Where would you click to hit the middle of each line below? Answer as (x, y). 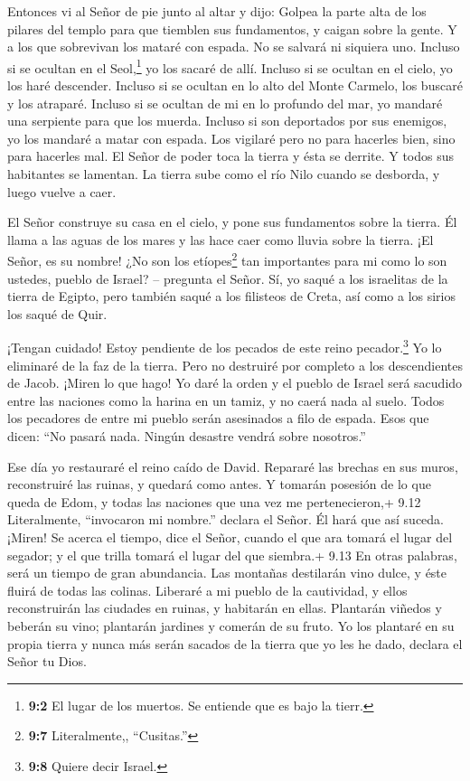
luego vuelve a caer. (62, 191)
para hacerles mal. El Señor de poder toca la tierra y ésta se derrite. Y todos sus (231, 156)
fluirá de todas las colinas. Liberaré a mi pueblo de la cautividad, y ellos (207, 590)
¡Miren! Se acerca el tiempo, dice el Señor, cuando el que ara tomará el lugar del (230, 537)
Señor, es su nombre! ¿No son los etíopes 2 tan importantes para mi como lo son (227, 259)
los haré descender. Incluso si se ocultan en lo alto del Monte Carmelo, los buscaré (235, 85)
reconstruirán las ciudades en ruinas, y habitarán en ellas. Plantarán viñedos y (225, 608)
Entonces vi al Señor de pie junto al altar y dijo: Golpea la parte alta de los (217, 11)
